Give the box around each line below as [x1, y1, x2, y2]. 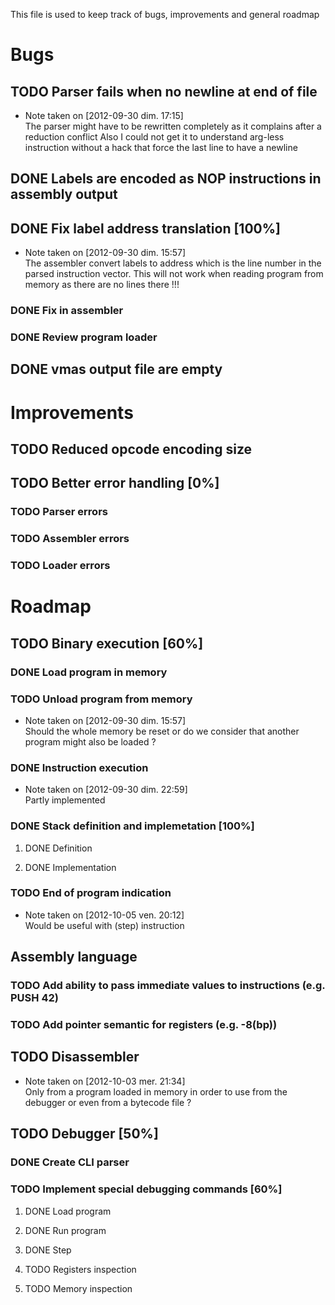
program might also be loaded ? [24, 735, 157, 748]
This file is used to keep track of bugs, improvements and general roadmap [10, 9, 320, 20]
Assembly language [10, 949, 138, 966]
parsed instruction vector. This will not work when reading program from [24, 268, 324, 280]
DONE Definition [24, 842, 93, 854]
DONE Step [24, 1244, 72, 1256]
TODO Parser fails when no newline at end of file [10, 83, 318, 100]
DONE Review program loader [10, 330, 158, 344]
